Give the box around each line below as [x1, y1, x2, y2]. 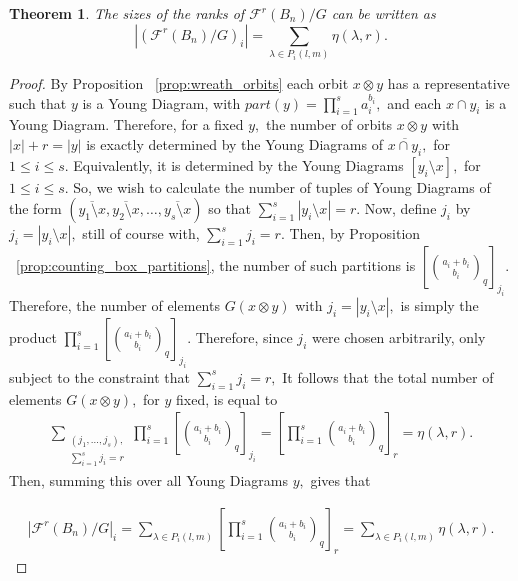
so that [208, 198, 252, 219]
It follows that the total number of [282, 366, 494, 387]
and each [387, 92, 442, 113]
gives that [310, 470, 371, 491]
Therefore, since [195, 327, 293, 348]
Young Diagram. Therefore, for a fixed [9, 114, 244, 135]
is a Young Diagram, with [82, 92, 241, 113]
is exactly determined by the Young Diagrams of [86, 133, 383, 154]
